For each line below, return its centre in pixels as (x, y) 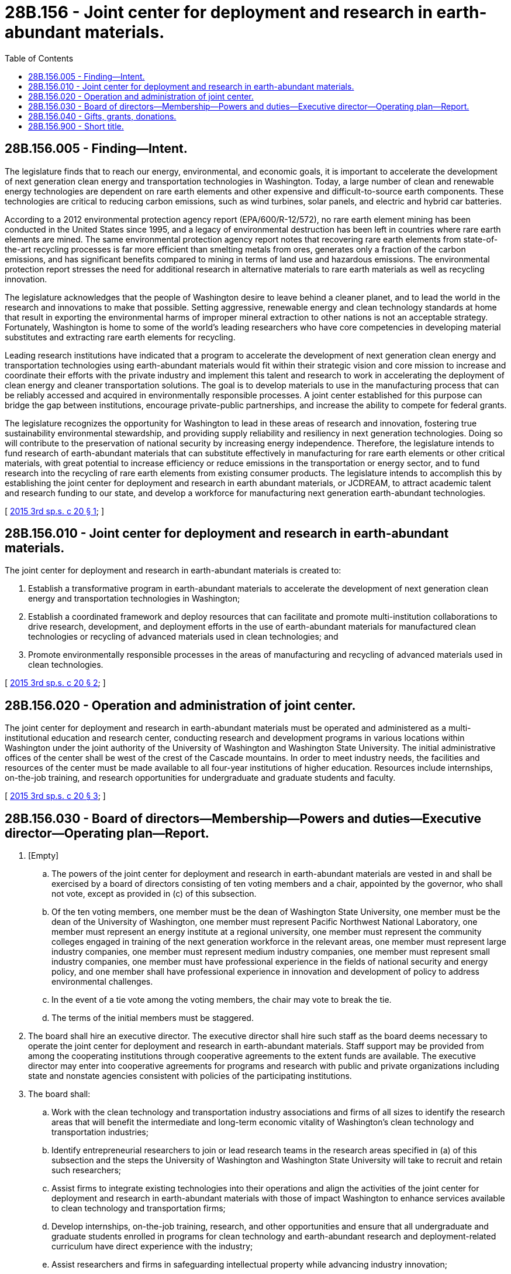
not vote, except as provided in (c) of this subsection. (154, 894)
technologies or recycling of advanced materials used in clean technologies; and (183, 637)
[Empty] (44, 856)
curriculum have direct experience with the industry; (152, 1246)
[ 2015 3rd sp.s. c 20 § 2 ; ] (55, 683)
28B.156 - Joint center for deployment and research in (219, 12)
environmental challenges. (102, 982)
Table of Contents (39, 58)
